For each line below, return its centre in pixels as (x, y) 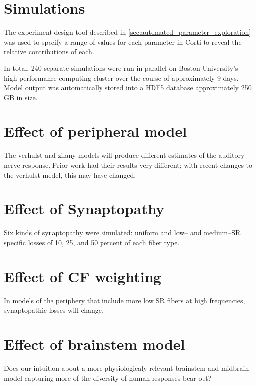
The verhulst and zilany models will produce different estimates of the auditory (124, 155)
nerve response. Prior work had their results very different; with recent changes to (128, 165)
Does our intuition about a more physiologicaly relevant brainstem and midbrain (127, 367)
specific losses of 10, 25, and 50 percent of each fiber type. (92, 242)
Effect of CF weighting (83, 276)
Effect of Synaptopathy (84, 209)
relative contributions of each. (49, 51)
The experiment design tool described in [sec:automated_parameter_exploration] (128, 32)
